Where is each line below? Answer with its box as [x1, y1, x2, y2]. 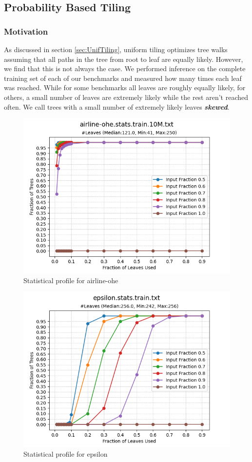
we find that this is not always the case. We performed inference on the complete [4, 63, 246, 74]
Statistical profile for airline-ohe [23, 275, 118, 285]
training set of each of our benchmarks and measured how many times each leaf [4, 73, 242, 83]
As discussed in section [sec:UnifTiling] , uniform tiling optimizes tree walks [4, 44, 228, 54]
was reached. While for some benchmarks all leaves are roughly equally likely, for [4, 82, 246, 93]
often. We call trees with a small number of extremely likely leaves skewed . [4, 101, 230, 112]
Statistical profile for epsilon [23, 448, 108, 459]
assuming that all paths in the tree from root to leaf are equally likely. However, [4, 54, 243, 64]
